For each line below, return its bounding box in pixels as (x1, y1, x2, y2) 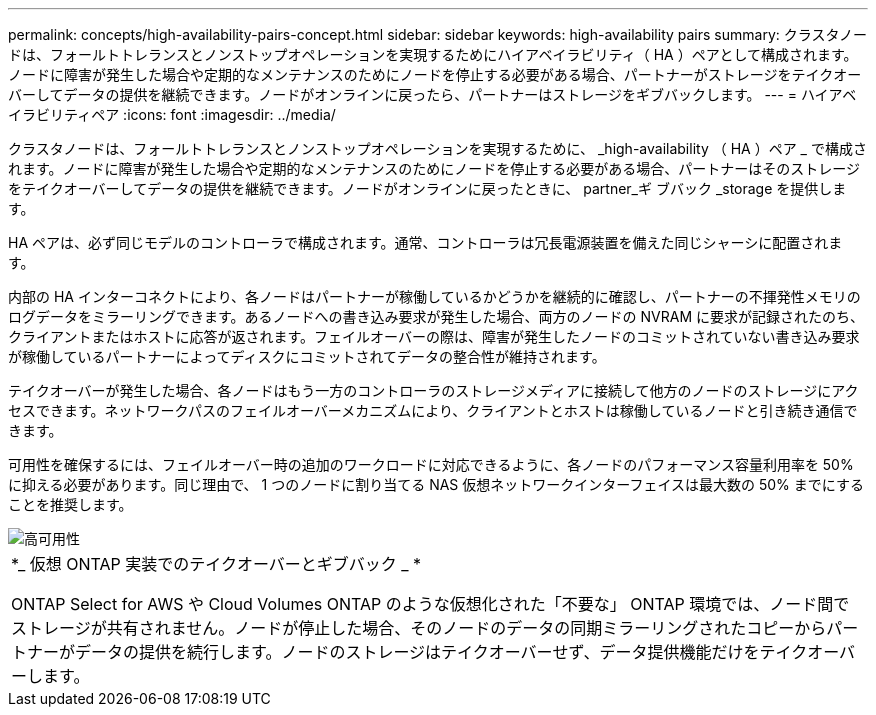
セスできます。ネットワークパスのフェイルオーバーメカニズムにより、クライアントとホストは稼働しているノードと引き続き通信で (8, 402, 858, 419)
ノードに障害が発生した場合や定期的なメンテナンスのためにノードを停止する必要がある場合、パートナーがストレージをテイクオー (8, 66, 862, 83)
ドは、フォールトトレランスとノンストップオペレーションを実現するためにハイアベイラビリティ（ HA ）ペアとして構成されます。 (8, 46, 858, 63)
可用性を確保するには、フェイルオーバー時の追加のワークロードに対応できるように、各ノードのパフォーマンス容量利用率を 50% (8, 456, 854, 473)
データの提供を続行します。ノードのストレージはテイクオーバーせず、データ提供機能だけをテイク (75, 642, 808, 662)
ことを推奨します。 (8, 496, 133, 513)
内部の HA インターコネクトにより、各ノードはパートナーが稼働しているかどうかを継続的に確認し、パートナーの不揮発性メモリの (8, 288, 861, 305)
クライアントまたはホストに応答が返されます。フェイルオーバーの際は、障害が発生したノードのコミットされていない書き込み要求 (8, 328, 860, 345)
